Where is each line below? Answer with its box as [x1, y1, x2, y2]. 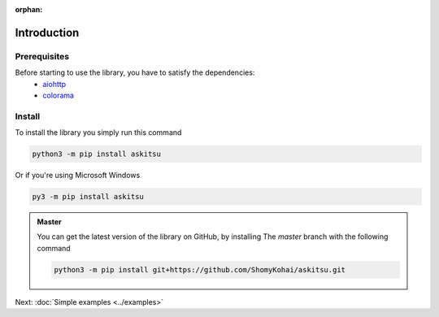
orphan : [15, 5, 43, 14]
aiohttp [42, 79, 67, 89]
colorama [42, 90, 75, 100]
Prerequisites [15, 50, 69, 62]
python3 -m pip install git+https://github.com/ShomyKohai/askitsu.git [54, 265, 346, 274]
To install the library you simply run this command [15, 128, 182, 137]
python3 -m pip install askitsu [32, 150, 162, 158]
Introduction [15, 25, 80, 40]
